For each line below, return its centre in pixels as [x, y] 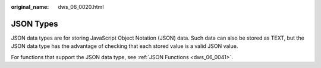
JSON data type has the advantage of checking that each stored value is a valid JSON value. [125, 46]
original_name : [30, 7]
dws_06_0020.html [81, 7]
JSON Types [35, 24]
